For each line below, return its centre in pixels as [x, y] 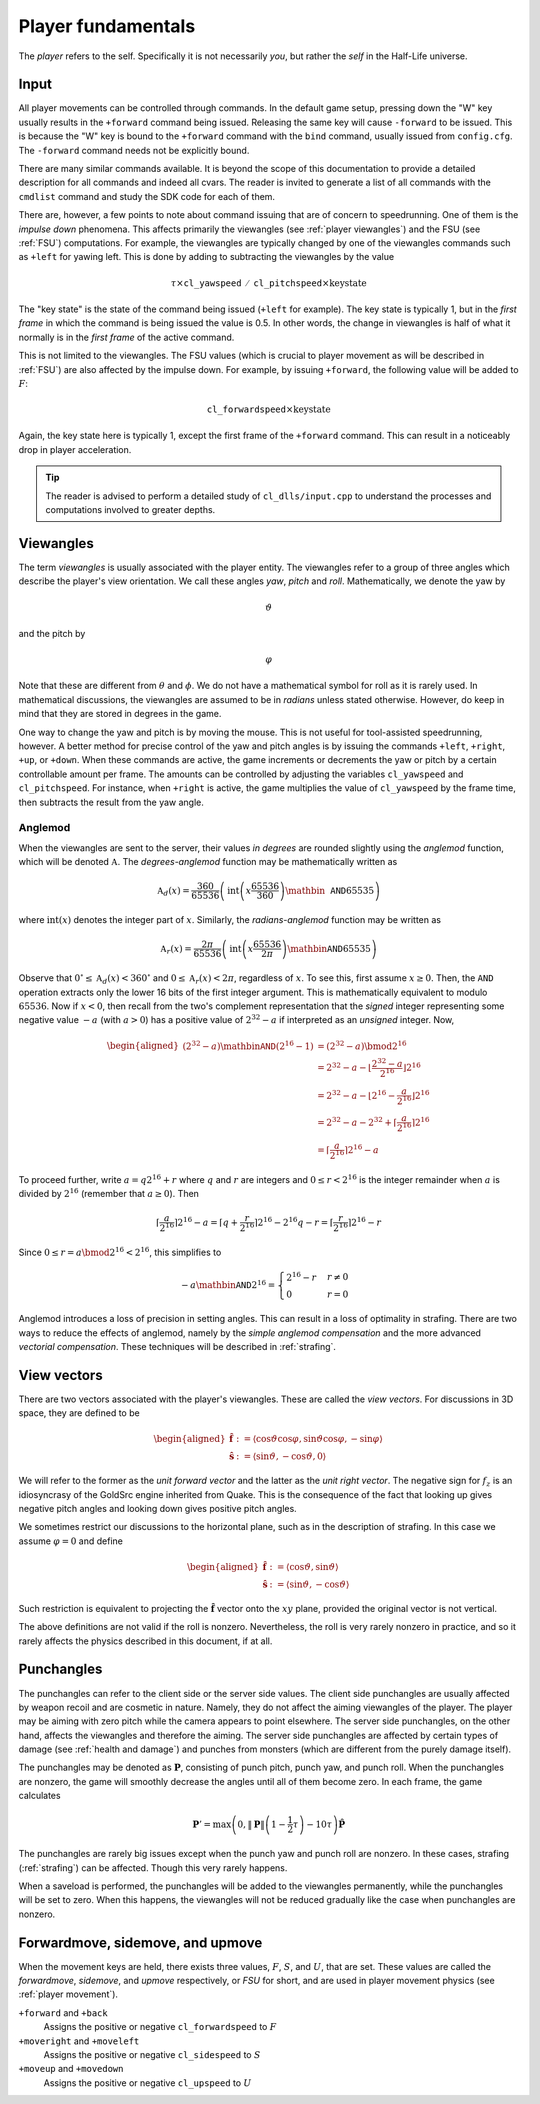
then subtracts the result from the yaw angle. [111, 802]
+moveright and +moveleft [79, 2041]
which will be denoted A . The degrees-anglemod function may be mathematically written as [208, 862]
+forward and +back [63, 2012]
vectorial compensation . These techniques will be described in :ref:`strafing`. [177, 1346]
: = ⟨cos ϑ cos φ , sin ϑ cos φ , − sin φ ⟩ [309, 1439]
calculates [39, 1796]
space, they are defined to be [79, 1413]
